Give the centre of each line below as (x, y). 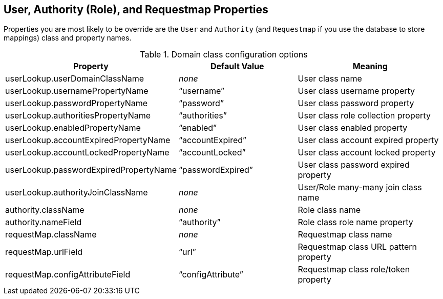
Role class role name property (355, 222)
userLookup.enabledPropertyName (73, 128)
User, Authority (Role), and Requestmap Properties (136, 9)
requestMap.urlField (44, 252)
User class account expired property (368, 140)
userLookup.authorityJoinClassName (77, 193)
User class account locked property (367, 153)
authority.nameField (44, 222)
